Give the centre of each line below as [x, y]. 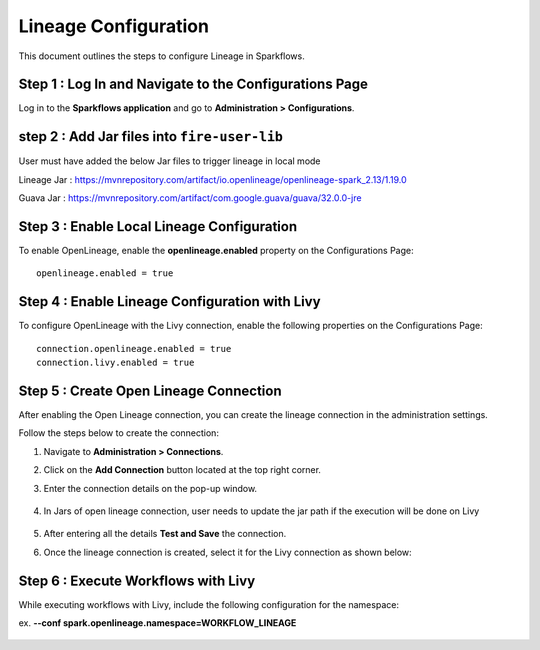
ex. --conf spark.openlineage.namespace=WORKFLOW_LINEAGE [157, 623]
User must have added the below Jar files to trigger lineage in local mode [169, 161]
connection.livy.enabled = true [115, 363]
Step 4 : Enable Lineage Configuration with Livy [169, 301]
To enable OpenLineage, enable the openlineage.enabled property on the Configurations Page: [216, 251]
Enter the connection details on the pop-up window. [150, 488]
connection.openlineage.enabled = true [134, 348]
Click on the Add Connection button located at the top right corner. [182, 470]
